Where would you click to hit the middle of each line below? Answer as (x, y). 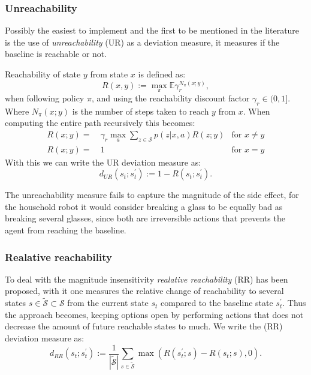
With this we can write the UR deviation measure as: (103, 162)
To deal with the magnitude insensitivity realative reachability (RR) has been (147, 279)
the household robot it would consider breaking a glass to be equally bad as (144, 206)
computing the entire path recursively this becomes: (100, 123)
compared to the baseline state (217, 303)
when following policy (45, 97)
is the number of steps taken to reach (141, 111)
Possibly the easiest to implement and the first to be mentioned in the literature (152, 30)
